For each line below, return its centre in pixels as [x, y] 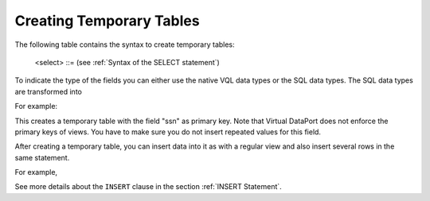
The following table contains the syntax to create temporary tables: [125, 44]
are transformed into [49, 91]
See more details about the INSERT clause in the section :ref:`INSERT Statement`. [148, 187]
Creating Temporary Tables [107, 21]
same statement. [42, 157]
